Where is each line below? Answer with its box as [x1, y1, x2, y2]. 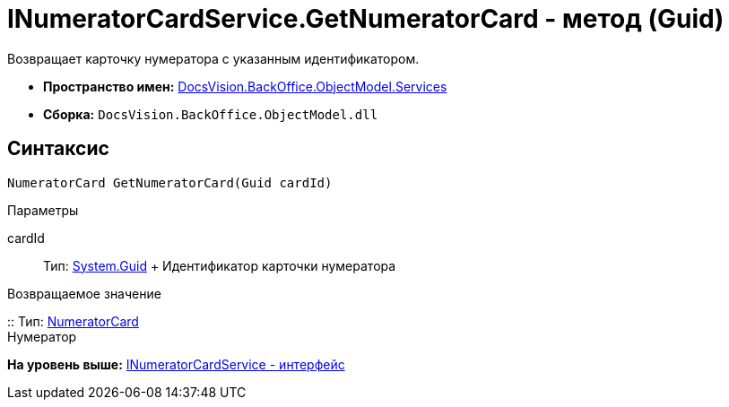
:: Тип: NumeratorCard [7, 313, 139, 329]
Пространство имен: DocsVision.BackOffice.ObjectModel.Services [43, 78, 447, 94]
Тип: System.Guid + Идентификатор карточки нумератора [43, 257, 396, 273]
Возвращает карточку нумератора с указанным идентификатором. [7, 50, 420, 66]
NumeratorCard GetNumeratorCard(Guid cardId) [7, 175, 333, 190]
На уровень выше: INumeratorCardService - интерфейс [7, 356, 345, 372]
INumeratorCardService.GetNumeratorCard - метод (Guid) [7, 4, 725, 34]
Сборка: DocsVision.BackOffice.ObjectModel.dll [43, 106, 378, 122]
